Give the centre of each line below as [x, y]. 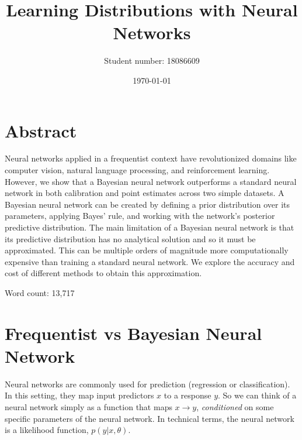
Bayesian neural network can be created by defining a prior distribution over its [147, 204]
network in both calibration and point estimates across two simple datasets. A [145, 193]
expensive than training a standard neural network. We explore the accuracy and [150, 261]
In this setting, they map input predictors [79, 395]
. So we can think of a [257, 395]
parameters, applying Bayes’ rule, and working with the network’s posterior [140, 216]
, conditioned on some [235, 407]
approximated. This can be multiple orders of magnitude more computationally [147, 250]
